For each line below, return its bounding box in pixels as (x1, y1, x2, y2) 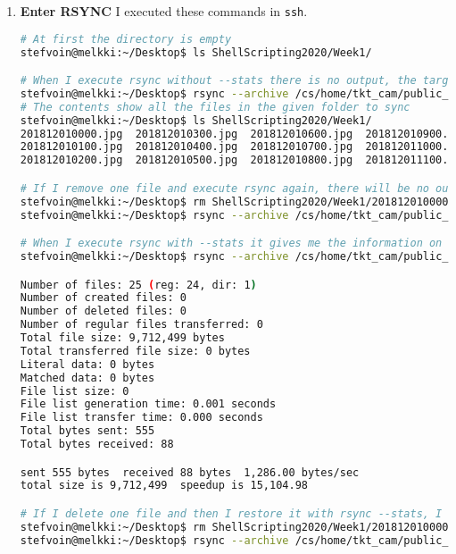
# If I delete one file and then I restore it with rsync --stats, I (20, 507, 443, 520)
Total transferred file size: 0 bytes (20, 344, 251, 357)
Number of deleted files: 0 (20, 305, 187, 318)
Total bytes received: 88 (20, 438, 174, 451)
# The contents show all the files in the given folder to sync (20, 100, 410, 113)
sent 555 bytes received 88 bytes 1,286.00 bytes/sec (20, 466, 360, 479)
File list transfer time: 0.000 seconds (20, 411, 263, 424)
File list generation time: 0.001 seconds (20, 398, 277, 411)
